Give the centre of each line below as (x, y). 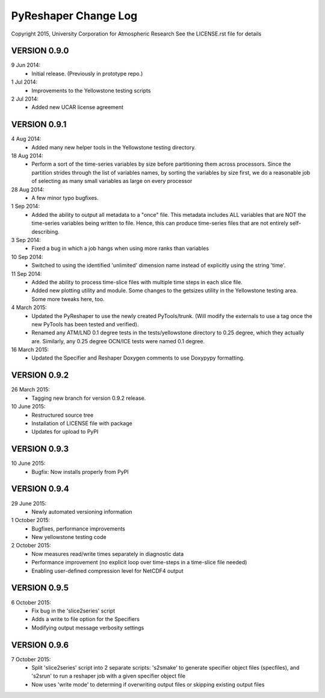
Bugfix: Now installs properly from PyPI (80, 472)
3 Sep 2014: (26, 240)
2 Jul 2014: (25, 99)
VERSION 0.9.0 (40, 51)
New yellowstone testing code (69, 537)
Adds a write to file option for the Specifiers (85, 619)
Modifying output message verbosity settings (88, 628)
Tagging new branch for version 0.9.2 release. (89, 398)
